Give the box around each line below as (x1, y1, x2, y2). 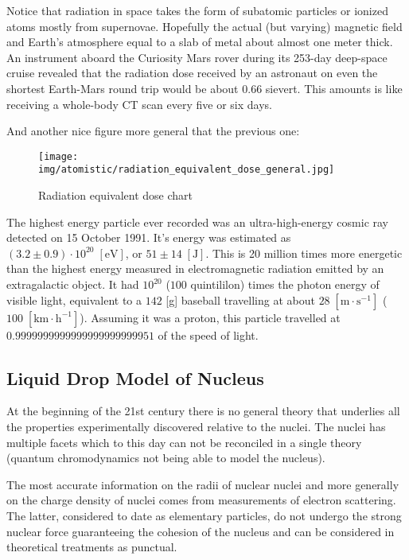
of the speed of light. (158, 326, 259, 343)
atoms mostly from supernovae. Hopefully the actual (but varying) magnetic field (6, 17, 403, 34)
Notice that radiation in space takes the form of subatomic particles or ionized (6, 2, 388, 18)
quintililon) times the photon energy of (190, 276, 380, 293)
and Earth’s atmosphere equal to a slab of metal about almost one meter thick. (6, 33, 393, 50)
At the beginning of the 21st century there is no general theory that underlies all (6, 402, 400, 419)
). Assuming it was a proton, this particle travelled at (80, 309, 341, 325)
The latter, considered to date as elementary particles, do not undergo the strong (6, 507, 402, 523)
